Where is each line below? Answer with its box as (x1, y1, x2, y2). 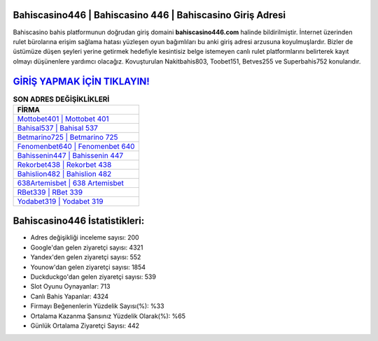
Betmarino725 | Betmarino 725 (17, 132, 118, 142)
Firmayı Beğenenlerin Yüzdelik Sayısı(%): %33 (30, 302, 164, 310)
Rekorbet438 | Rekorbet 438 (17, 159, 112, 169)
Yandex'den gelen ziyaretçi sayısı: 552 (30, 253, 141, 261)
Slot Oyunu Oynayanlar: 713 (30, 282, 111, 291)
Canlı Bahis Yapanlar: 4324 (30, 292, 108, 300)
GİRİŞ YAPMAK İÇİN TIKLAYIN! (13, 75, 150, 87)
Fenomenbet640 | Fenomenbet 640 (17, 141, 135, 151)
